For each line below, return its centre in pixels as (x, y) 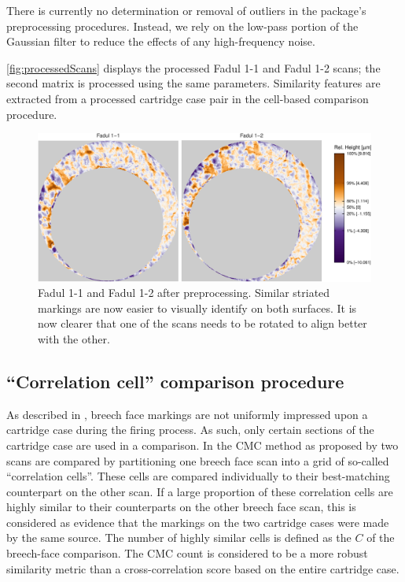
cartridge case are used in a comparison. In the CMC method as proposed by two (202, 445)
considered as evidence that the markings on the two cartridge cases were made (198, 522)
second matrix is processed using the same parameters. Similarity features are (193, 83)
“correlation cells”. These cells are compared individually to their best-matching (198, 476)
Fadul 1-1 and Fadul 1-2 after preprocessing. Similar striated (184, 293)
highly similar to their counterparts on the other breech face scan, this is (181, 507)
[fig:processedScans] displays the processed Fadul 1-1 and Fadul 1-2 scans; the (193, 67)
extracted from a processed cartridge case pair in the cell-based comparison (188, 98)
